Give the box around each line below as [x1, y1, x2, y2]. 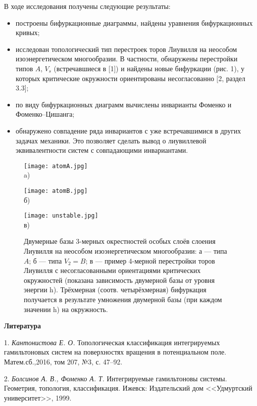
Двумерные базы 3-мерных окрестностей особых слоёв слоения [24, 236, 216, 246]
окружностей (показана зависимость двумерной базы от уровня [24, 274, 215, 285]
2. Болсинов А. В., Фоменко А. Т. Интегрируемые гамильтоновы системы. [4, 373, 227, 383]
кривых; [15, 27, 40, 38]
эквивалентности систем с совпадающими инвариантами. [15, 145, 188, 155]
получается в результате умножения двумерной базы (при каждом [24, 294, 222, 305]
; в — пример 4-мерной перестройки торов [85, 255, 215, 266]
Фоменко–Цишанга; [15, 109, 75, 119]
